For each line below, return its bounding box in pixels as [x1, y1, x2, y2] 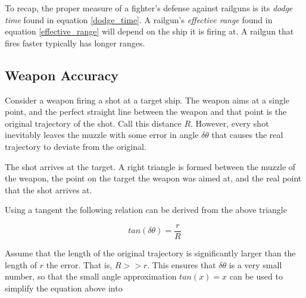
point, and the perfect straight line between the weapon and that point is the [5, 105, 287, 118]
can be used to [229, 270, 283, 283]
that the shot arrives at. [5, 183, 92, 196]
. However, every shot [191, 117, 269, 129]
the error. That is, [46, 258, 113, 271]
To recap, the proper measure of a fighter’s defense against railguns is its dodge [5, 2, 293, 14]
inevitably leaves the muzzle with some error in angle [5, 128, 199, 141]
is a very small [229, 258, 282, 271]
